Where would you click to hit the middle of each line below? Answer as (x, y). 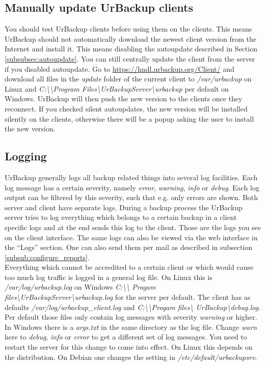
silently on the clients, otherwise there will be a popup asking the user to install (129, 118)
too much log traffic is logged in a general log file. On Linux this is (109, 277)
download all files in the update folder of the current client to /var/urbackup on (128, 79)
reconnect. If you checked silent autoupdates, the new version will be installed (126, 108)
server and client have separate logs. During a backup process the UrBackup (124, 207)
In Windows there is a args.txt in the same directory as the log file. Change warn (131, 327)
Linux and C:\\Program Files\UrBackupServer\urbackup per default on (117, 88)
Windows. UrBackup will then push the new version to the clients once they (124, 98)
